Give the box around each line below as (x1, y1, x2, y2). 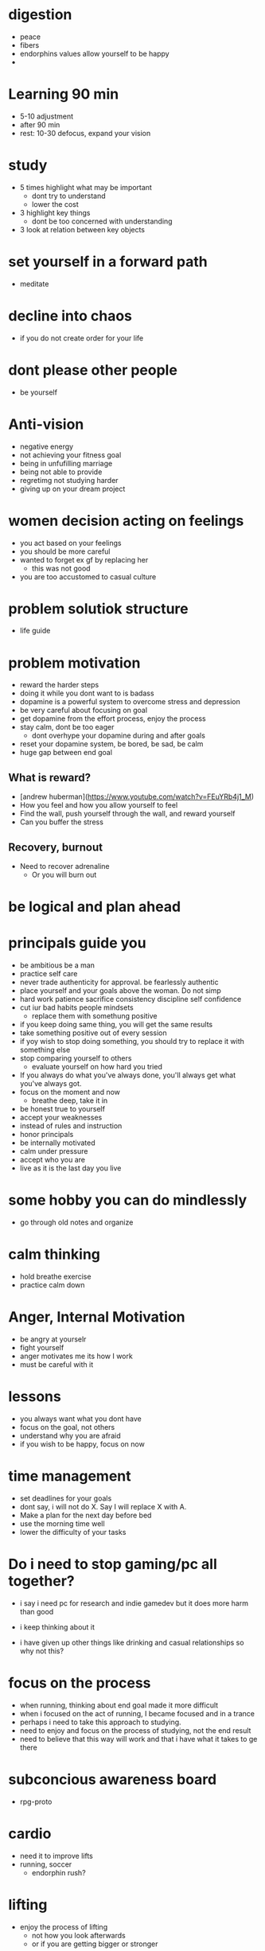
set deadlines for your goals (19, 1493, 112, 1503)
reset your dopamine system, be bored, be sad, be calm (19, 739, 204, 749)
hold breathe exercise (19, 1271, 92, 1281)
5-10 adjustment (19, 111, 74, 121)
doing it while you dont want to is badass (19, 688, 154, 698)
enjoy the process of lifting (19, 1922, 108, 1931)
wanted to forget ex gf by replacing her (19, 555, 149, 564)
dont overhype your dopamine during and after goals (31, 730, 205, 741)
